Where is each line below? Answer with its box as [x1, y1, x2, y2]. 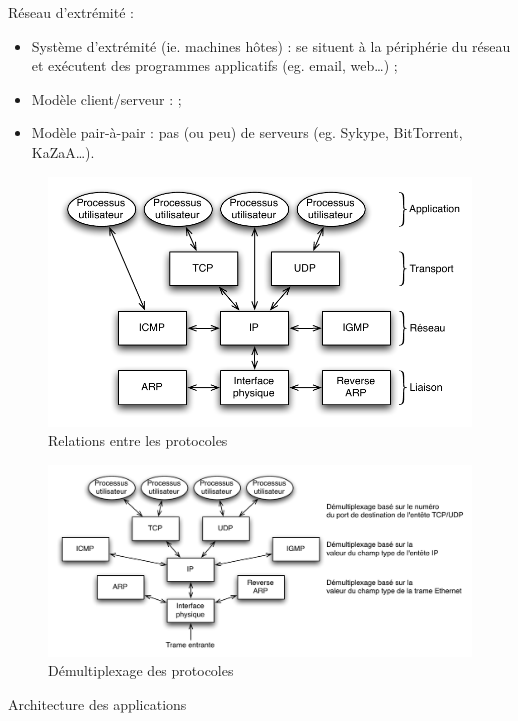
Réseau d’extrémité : [8, 2, 134, 22]
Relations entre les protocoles [48, 430, 228, 451]
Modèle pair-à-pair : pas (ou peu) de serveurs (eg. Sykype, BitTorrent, [31, 122, 463, 143]
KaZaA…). [31, 141, 95, 162]
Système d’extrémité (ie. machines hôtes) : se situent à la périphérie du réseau [31, 35, 511, 56]
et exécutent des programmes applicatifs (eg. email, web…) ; [31, 55, 398, 76]
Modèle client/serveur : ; [31, 88, 182, 109]
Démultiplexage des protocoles [48, 660, 234, 681]
